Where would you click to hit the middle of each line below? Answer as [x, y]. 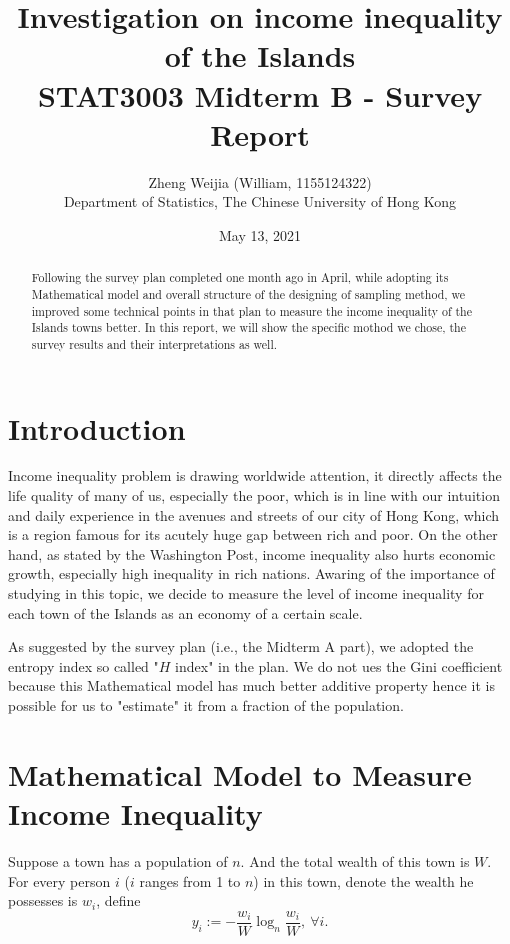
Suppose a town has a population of [118, 860]
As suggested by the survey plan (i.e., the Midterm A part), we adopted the [241, 646]
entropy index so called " [83, 665]
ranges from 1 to [190, 880]
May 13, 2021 [260, 234]
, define [118, 900]
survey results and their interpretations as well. [154, 343]
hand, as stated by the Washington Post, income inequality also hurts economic [252, 553]
